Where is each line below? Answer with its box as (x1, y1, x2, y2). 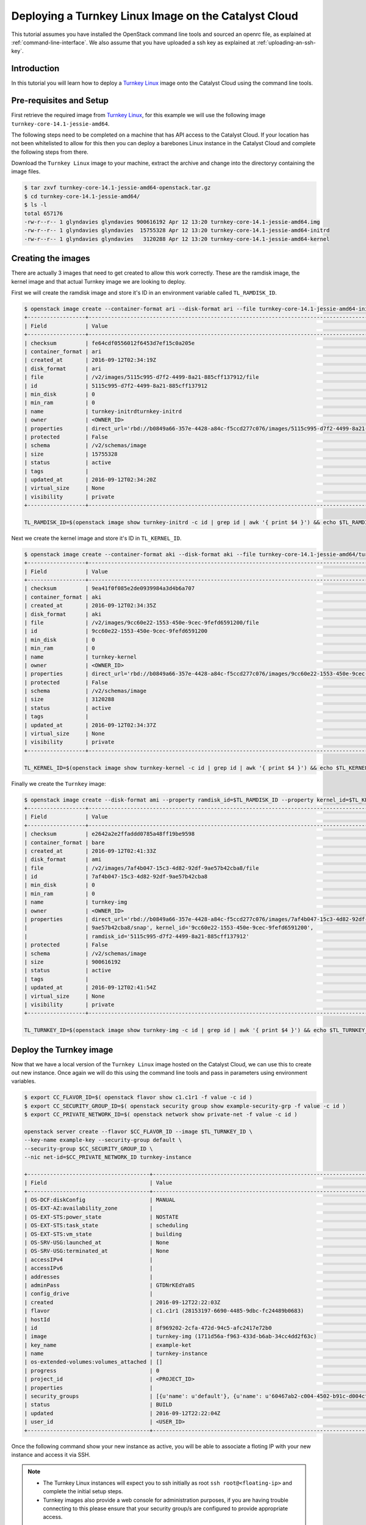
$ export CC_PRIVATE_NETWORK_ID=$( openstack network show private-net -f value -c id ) (24, 1111, 298, 1118)
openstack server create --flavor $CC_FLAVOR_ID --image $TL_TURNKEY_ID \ (24, 1128, 253, 1135)
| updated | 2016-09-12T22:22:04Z (24, 1410, 221, 1416)
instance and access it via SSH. (11, 1451, 91, 1458)
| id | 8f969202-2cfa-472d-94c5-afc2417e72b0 (24, 1324, 272, 1331)
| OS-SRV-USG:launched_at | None (24, 1239, 169, 1246)
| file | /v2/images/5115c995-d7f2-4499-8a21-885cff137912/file (24, 374, 259, 381)
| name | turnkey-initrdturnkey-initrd (24, 407, 182, 415)
